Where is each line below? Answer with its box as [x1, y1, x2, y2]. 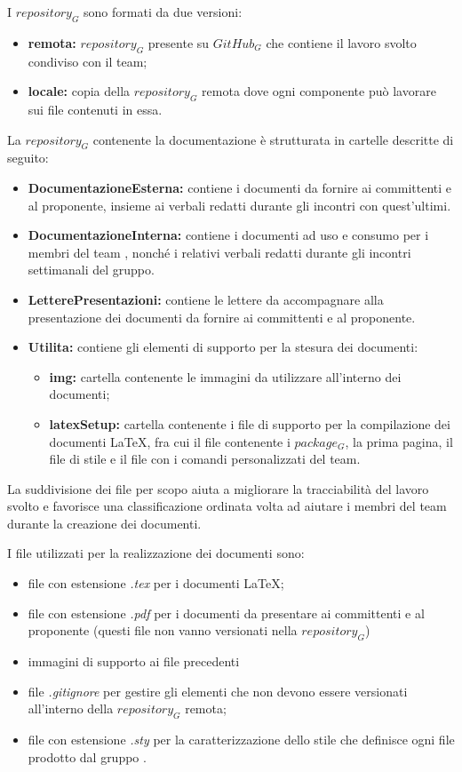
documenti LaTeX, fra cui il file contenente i [49, 432, 291, 450]
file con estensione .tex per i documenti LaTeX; [28, 574, 284, 593]
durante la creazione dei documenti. [7, 513, 202, 532]
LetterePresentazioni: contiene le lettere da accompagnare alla [28, 290, 384, 308]
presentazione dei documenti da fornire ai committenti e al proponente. [28, 307, 416, 326]
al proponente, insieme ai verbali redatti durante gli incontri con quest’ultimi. [28, 195, 451, 214]
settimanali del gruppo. [28, 260, 155, 279]
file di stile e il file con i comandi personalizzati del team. [49, 450, 361, 468]
